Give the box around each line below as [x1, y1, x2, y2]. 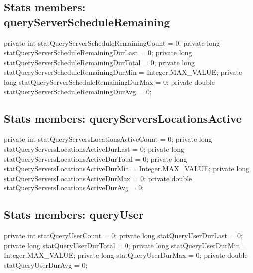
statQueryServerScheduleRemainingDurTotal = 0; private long [4, 57, 195, 67]
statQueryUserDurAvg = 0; [4, 259, 88, 270]
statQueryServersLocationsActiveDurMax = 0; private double [4, 173, 192, 183]
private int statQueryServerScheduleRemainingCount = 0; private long [4, 37, 220, 48]
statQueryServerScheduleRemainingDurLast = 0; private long [4, 47, 192, 58]
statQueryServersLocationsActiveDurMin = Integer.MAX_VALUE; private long [4, 163, 250, 174]
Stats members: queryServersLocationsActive [4, 110, 242, 126]
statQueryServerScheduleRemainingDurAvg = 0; [4, 86, 152, 96]
